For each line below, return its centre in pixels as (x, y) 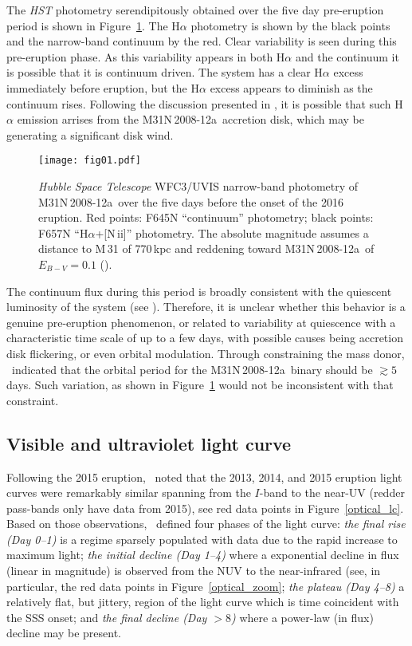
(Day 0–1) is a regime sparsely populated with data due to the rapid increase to (202, 539)
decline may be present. (64, 633)
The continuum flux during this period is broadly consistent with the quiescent (199, 291)
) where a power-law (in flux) (302, 617)
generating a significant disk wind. (90, 134)
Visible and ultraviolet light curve (149, 443)
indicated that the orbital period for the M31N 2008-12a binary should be (192, 369)
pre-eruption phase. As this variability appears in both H (146, 56)
